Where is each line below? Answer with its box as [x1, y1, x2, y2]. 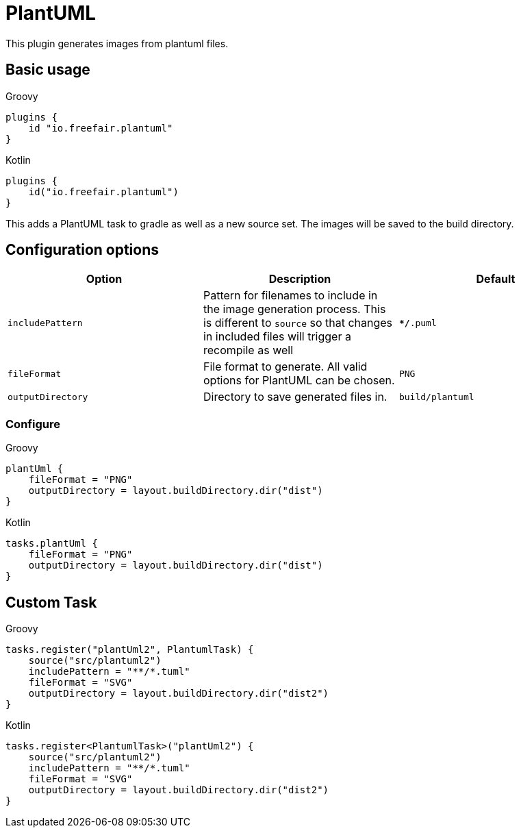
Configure [5, 416, 60, 431]
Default [476, 272, 516, 286]
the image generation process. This [203, 302, 386, 316]
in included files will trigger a [203, 330, 351, 344]
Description [268, 272, 331, 286]
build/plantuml [398, 391, 474, 402]
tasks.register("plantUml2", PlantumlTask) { [5, 644, 254, 656]
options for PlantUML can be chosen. [203, 373, 395, 388]
